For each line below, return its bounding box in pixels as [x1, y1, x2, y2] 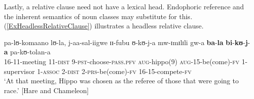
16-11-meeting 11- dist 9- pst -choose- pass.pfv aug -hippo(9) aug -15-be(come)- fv [4, 56, 240, 66]
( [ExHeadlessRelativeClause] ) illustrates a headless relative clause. [4, 21, 204, 31]
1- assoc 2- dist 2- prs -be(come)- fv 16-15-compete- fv [37, 66, 192, 76]
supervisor [4, 66, 35, 76]
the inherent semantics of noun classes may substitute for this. [4, 11, 192, 21]
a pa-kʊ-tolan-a [4, 47, 51, 57]
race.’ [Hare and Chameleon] [4, 85, 89, 95]
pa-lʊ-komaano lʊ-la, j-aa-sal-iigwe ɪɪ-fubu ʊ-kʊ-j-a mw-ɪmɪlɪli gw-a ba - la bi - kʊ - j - [4, 37, 251, 47]
